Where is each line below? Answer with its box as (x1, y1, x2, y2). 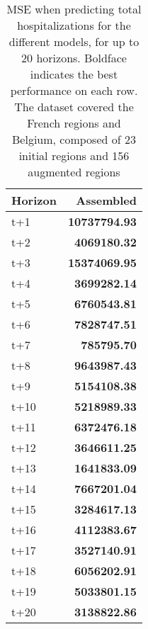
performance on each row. (10, 82, 138, 98)
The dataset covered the (14, 98, 134, 115)
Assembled (76, 192, 137, 208)
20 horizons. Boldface (21, 50, 127, 66)
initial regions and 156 (18, 147, 130, 164)
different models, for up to (8, 33, 140, 50)
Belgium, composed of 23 (12, 131, 136, 147)
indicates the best (30, 66, 118, 82)
